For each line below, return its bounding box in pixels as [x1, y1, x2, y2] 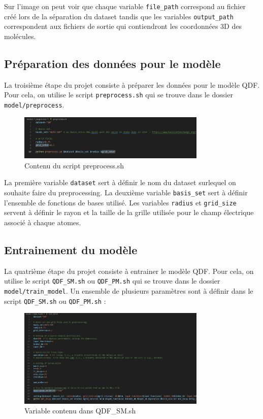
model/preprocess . [4, 99, 64, 110]
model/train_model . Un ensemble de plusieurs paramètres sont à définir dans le [4, 285, 253, 296]
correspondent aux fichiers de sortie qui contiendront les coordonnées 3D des [4, 21, 242, 31]
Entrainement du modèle [4, 241, 138, 257]
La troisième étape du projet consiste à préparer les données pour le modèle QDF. [4, 79, 260, 90]
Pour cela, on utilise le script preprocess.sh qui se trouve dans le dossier [4, 89, 233, 100]
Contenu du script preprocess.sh [24, 160, 124, 170]
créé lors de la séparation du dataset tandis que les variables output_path [4, 11, 234, 21]
